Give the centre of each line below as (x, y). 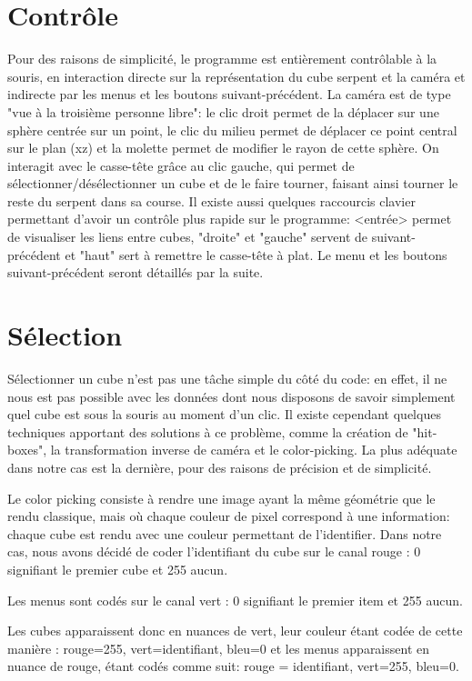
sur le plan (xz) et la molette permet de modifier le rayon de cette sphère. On (223, 148)
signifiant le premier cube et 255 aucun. (118, 569)
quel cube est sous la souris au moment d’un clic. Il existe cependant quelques (224, 414)
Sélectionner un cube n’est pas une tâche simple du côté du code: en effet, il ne (227, 378)
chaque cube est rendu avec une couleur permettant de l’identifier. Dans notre (225, 533)
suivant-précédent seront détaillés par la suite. (136, 272)
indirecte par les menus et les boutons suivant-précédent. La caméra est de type (229, 94)
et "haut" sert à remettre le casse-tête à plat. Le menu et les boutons (256, 254)
